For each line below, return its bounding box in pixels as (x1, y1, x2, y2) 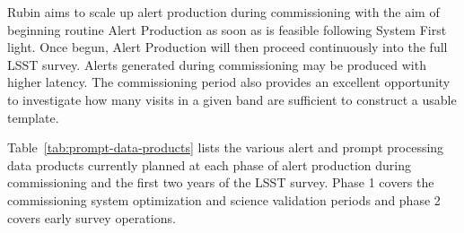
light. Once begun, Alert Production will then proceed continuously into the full (7, 38, 448, 56)
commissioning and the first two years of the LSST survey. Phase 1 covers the (7, 173, 434, 192)
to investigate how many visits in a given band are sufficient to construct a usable (7, 90, 457, 108)
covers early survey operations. (7, 208, 176, 227)
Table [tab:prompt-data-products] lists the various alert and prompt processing (7, 138, 444, 157)
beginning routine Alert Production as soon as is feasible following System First (7, 20, 447, 39)
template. (7, 108, 59, 126)
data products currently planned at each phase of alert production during (7, 155, 412, 174)
